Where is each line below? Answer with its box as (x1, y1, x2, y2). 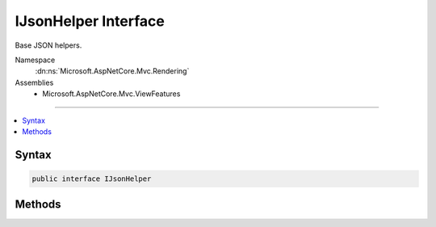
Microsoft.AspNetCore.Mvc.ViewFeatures (42, 89, 181, 99)
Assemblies (15, 78, 54, 87)
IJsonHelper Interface (15, 12, 165, 30)
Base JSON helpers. (15, 40, 82, 50)
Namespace (15, 55, 56, 65)
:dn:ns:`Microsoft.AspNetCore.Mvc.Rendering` (35, 66, 190, 76)
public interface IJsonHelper (31, 174, 152, 183)
